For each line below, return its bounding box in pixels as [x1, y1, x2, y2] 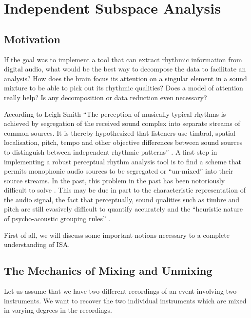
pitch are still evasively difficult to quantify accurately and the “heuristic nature [4, 204, 243, 214]
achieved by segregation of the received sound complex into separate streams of [4, 118, 240, 128]
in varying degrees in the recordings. [4, 305, 112, 315]
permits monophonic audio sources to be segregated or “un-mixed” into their [4, 166, 233, 176]
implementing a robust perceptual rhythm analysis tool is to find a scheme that [4, 156, 242, 166]
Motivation [4, 31, 60, 46]
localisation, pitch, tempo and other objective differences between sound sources [4, 137, 243, 147]
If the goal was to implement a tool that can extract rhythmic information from [4, 54, 242, 64]
